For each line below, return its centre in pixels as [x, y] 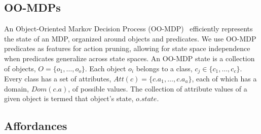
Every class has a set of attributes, [58, 79]
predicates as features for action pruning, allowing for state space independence [127, 48]
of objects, [20, 68]
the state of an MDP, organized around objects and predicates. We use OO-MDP [130, 38]
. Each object [105, 68]
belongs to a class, [164, 68]
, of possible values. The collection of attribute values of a [158, 88]
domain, [17, 88]
